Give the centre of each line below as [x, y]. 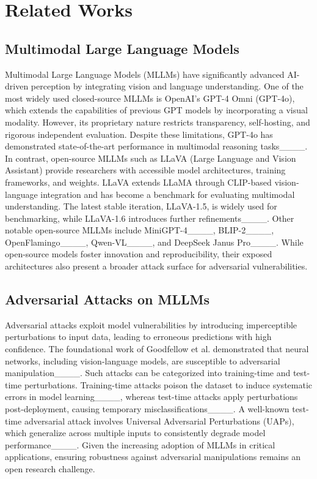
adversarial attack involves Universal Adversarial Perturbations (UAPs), [159, 421]
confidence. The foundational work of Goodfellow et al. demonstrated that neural [157, 349]
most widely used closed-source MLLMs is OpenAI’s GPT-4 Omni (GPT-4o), [150, 98]
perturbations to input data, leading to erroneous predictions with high [138, 337]
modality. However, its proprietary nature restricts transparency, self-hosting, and [158, 122]
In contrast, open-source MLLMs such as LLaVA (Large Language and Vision [151, 158]
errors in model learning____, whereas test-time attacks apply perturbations [151, 397]
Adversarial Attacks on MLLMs [107, 299]
